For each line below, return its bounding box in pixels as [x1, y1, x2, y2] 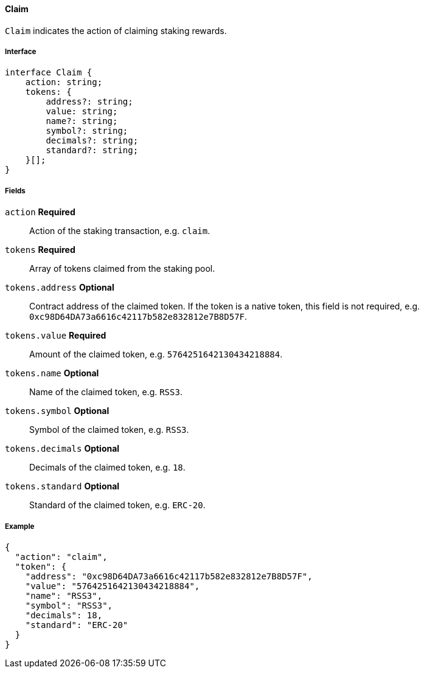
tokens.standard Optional [5, 481, 120, 492]
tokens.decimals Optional [5, 443, 120, 454]
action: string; [25, 77, 103, 88]
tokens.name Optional [5, 368, 99, 379]
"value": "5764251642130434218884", [25, 581, 200, 591]
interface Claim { [5, 67, 92, 78]
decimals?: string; [46, 136, 139, 146]
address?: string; [46, 97, 133, 107]
